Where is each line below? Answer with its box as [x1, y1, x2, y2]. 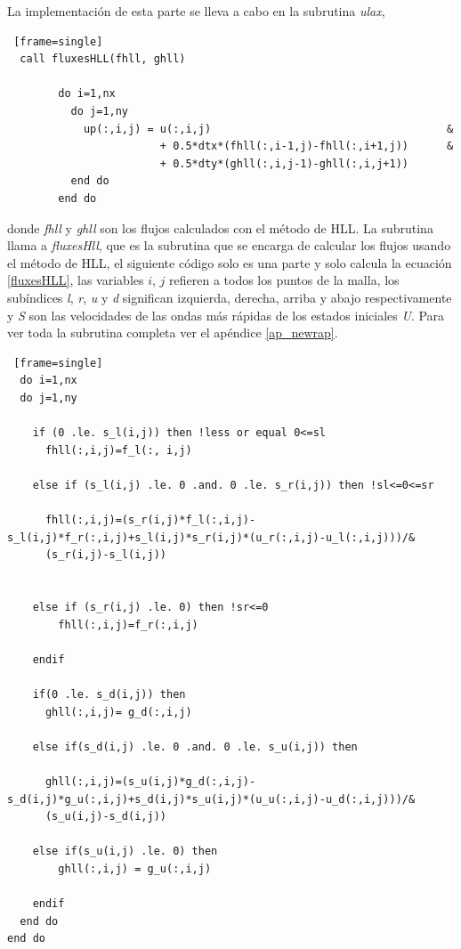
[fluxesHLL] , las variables [7, 271, 144, 289]
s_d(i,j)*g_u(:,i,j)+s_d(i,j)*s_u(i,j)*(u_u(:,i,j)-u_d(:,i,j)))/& [7, 792, 416, 806]
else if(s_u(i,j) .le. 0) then [32, 845, 218, 858]
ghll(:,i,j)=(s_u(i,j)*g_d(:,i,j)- [44, 775, 256, 788]
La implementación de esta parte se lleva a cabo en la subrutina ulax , [7, 2, 385, 20]
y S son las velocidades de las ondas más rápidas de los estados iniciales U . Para [7, 305, 445, 324]
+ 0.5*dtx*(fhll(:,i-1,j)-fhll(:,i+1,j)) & [159, 140, 454, 153]
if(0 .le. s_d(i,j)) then [32, 687, 186, 701]
